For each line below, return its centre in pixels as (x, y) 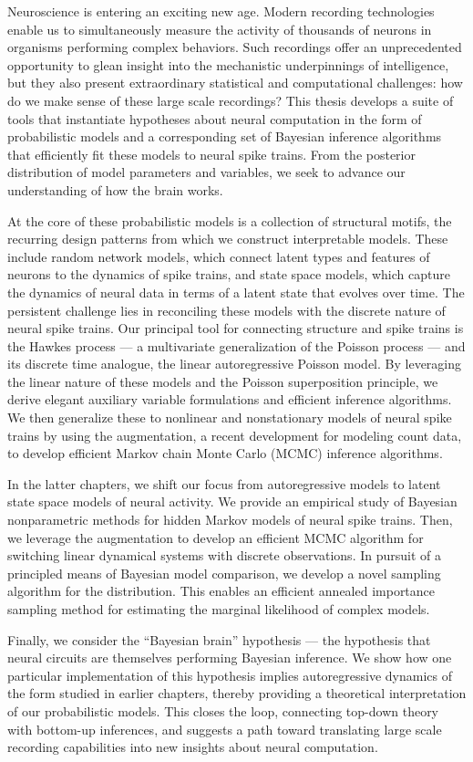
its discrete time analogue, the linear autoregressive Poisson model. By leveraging (235, 364)
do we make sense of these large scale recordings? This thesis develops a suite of (231, 100)
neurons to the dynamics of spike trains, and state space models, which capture (229, 274)
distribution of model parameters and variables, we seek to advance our (206, 172)
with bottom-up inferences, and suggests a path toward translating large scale (225, 729)
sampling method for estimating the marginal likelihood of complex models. (219, 609)
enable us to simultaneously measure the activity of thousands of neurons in (220, 29)
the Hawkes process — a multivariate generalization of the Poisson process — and (236, 345)
